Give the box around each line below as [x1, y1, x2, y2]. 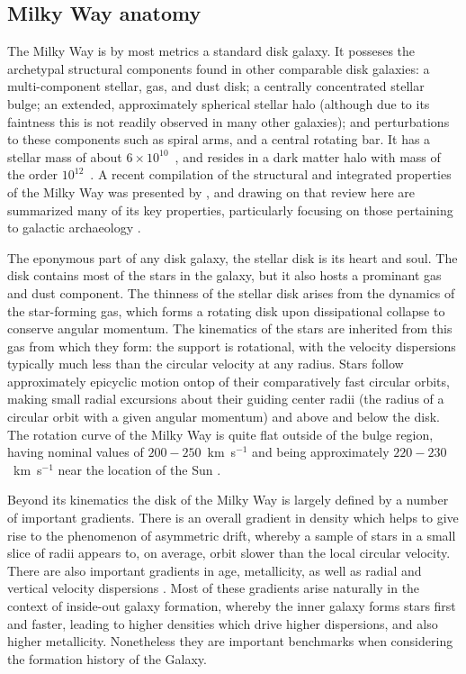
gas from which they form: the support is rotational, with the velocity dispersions [7, 336, 456, 355]
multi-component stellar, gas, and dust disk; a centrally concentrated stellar [7, 77, 425, 96]
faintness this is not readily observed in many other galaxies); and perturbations [7, 112, 450, 131]
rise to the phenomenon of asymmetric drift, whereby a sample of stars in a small [7, 525, 456, 544]
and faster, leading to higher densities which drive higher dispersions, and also [7, 614, 438, 633]
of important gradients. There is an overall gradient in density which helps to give [7, 508, 459, 527]
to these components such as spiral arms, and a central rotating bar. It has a [7, 130, 431, 149]
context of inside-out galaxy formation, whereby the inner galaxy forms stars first [7, 597, 456, 615]
